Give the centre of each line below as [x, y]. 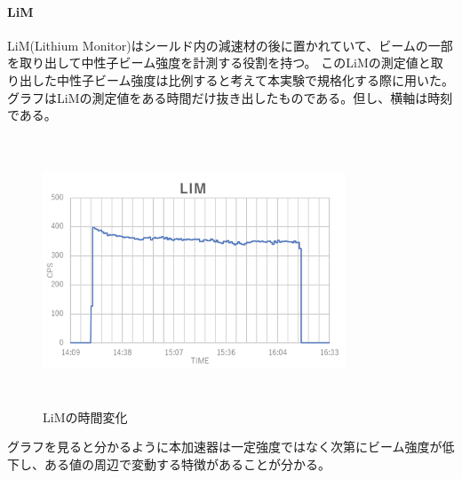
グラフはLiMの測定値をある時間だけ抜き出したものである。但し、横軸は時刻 [230, 97]
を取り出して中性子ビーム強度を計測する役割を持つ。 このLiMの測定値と [219, 63]
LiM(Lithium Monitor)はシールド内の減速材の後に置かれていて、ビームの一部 [230, 45]
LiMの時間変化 [85, 416]
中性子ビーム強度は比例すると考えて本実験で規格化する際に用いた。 [255, 79]
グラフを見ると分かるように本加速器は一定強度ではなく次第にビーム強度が [225, 447]
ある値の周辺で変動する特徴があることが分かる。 [187, 463]
